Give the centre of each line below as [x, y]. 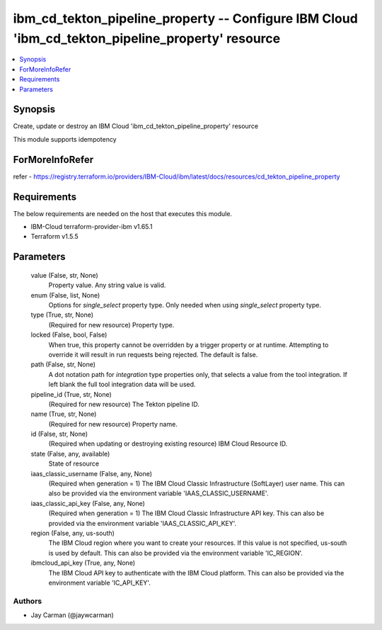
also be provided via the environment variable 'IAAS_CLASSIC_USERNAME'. [158, 493]
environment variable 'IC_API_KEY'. [100, 583]
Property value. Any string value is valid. [107, 285]
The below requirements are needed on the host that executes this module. [123, 213]
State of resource [74, 463]
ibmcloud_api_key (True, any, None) [83, 563]
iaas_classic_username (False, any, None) [91, 473]
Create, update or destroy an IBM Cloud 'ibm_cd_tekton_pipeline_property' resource [135, 126]
